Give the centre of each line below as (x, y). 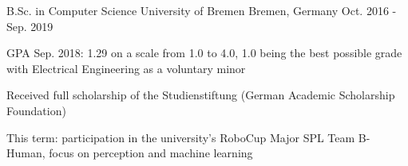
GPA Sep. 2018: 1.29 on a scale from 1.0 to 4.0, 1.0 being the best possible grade (204, 53)
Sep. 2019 (30, 26)
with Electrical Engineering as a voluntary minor (126, 68)
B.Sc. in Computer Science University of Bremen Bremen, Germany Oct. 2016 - (202, 10)
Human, (26, 153)
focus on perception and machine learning (151, 153)
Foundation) (36, 110)
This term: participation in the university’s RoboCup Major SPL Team (181, 137)
